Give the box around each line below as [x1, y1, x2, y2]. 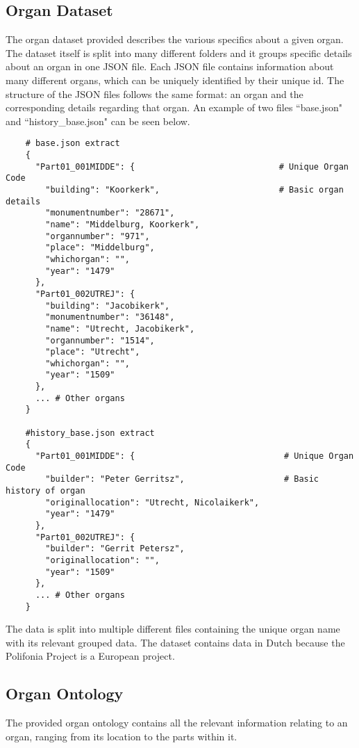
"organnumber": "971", [45, 231, 150, 241]
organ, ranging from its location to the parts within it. [6, 729, 237, 743]
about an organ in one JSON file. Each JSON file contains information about [6, 59, 334, 74]
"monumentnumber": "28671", [45, 208, 175, 218]
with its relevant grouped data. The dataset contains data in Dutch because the [6, 635, 345, 649]
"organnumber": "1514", [45, 335, 155, 345]
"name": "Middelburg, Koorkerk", [45, 219, 200, 229]
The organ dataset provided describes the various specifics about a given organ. [6, 32, 344, 47]
